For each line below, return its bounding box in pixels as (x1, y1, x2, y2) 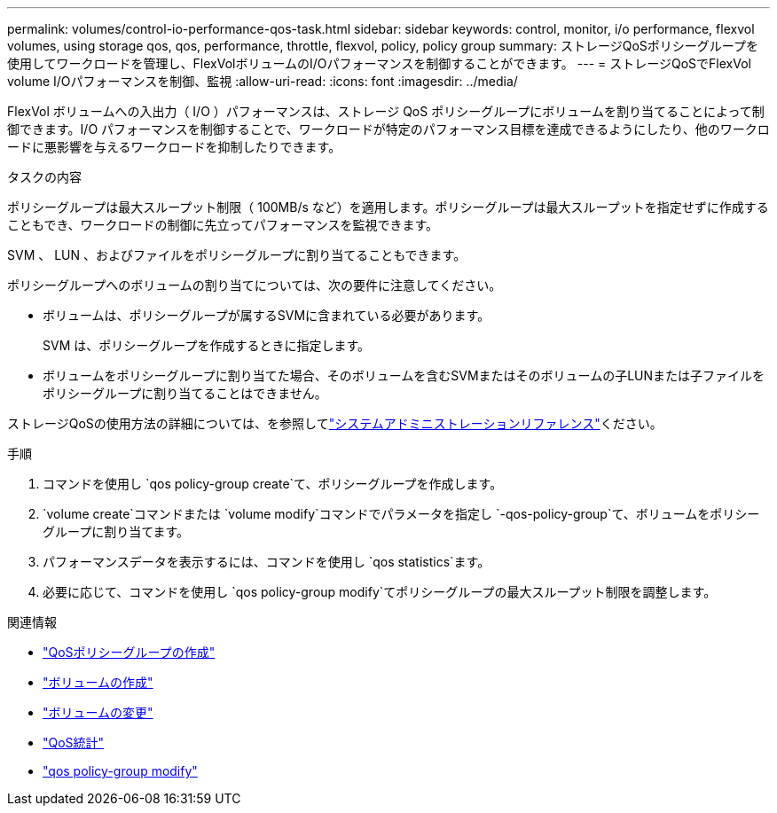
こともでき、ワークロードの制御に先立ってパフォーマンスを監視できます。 (7, 217, 439, 232)
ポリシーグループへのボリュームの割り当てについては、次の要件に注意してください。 (7, 278, 502, 293)
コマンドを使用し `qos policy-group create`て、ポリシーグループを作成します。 (43, 476, 503, 491)
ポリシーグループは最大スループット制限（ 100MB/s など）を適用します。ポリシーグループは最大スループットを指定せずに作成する (7, 199, 769, 215)
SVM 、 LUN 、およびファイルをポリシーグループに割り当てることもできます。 (7, 247, 467, 262)
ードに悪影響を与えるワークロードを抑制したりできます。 (7, 139, 341, 154)
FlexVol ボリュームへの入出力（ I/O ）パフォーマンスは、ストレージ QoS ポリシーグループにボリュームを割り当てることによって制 (7, 104, 765, 119)
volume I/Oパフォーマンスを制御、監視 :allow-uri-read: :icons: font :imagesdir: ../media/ (7, 74, 518, 89)
